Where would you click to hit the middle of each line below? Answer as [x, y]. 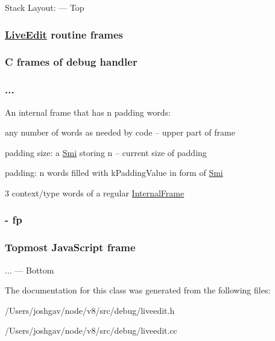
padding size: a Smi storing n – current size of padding [106, 152]
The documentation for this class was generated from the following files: [138, 290]
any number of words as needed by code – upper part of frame [120, 132]
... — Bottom [30, 270]
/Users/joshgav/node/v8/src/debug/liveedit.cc [91, 330]
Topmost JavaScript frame [70, 247]
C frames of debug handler [71, 62]
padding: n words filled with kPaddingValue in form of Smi [114, 173]
